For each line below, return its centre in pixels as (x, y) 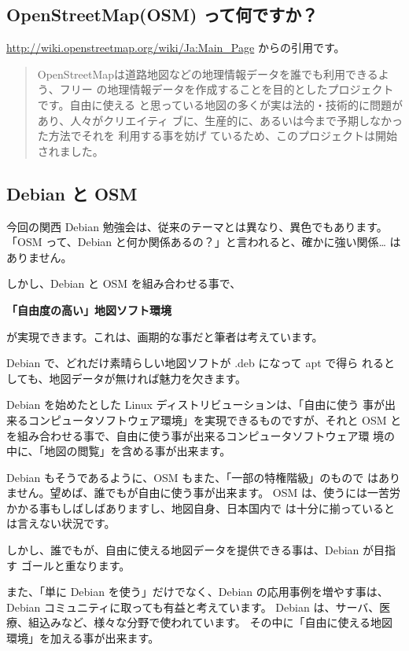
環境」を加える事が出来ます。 (83, 638)
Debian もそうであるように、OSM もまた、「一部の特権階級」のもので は (193, 477)
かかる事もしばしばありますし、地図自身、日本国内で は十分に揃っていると (201, 508)
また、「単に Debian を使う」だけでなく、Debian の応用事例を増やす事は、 (197, 592)
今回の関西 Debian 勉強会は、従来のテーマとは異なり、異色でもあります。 (197, 226)
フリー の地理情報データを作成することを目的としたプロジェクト (227, 89)
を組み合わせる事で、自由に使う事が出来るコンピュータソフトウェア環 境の (201, 435)
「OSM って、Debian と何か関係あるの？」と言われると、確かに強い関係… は (204, 242)
